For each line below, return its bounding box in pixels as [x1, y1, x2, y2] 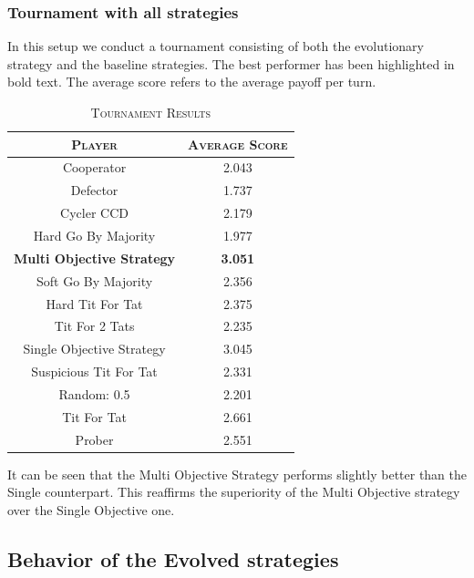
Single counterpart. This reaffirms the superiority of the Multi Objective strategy [7, 482, 460, 501]
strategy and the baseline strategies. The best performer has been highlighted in [7, 54, 455, 73]
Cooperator [62, 158, 127, 177]
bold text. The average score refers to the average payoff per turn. [7, 72, 376, 91]
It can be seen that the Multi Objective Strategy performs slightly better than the [7, 464, 468, 483]
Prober [75, 429, 114, 449]
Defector [70, 181, 118, 200]
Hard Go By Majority [33, 225, 156, 244]
